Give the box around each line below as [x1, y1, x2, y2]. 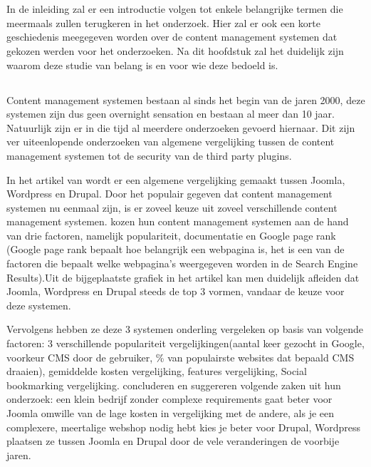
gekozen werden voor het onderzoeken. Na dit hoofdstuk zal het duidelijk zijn [6, 43, 344, 58]
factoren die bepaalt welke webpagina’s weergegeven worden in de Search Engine [6, 256, 358, 271]
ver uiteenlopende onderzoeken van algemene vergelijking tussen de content [6, 134, 335, 149]
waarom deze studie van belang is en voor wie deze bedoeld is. [6, 57, 278, 72]
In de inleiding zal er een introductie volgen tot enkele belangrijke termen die [6, 1, 343, 16]
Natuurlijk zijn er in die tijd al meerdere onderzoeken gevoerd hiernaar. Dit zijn [6, 120, 355, 135]
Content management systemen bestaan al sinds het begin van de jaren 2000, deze [6, 92, 365, 107]
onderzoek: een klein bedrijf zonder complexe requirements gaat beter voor [6, 391, 333, 406]
